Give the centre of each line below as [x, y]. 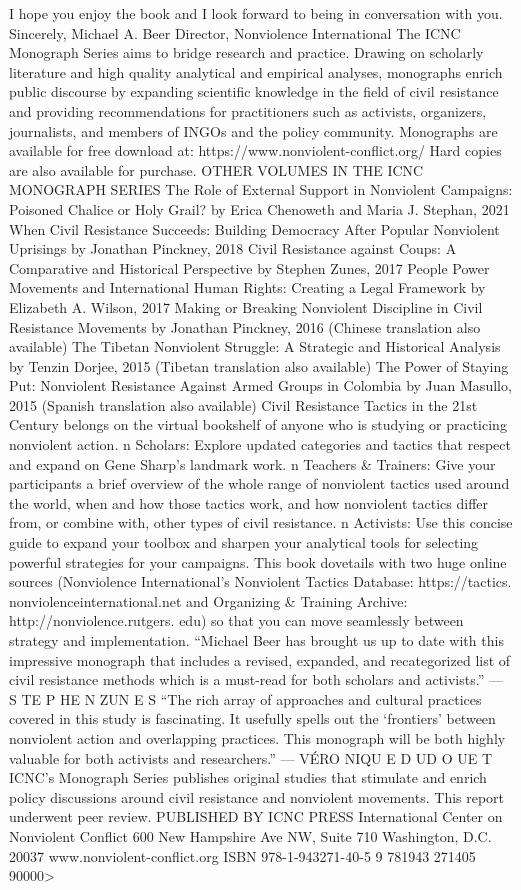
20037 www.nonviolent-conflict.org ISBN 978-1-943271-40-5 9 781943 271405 [242, 855]
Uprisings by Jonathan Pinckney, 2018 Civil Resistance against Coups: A [233, 248]
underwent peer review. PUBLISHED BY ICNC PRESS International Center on [256, 816]
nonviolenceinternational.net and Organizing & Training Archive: [208, 600]
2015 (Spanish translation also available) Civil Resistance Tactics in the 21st [243, 404]
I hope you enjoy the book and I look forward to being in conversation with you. [256, 13]
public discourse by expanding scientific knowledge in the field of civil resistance [254, 91]
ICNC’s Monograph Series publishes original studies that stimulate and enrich [248, 777]
